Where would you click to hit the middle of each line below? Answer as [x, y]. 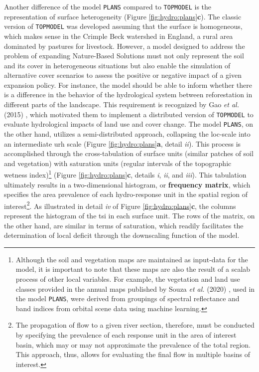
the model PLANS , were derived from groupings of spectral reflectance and [128, 298]
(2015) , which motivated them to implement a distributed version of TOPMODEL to [129, 114]
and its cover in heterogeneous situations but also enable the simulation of [117, 65]
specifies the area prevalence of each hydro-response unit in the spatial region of [126, 194]
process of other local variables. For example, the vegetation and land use [128, 279]
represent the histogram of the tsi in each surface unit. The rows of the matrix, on [129, 216]
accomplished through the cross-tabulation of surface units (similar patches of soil [129, 153]
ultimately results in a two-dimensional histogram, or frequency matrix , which [127, 184]
